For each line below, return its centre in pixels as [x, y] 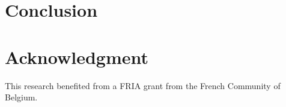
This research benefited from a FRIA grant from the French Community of [143, 85]
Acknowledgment [77, 56]
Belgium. [21, 97]
